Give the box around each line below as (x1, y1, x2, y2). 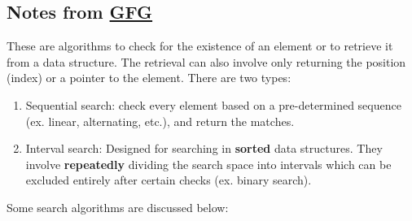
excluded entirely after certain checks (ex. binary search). (25, 171, 312, 188)
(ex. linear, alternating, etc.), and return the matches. (25, 112, 295, 129)
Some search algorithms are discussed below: (7, 198, 229, 215)
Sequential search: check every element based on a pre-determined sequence (25, 96, 401, 113)
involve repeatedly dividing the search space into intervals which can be (25, 155, 392, 172)
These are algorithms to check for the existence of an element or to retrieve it (7, 37, 393, 54)
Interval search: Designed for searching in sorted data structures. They (25, 140, 383, 157)
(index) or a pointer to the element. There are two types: (7, 69, 291, 86)
